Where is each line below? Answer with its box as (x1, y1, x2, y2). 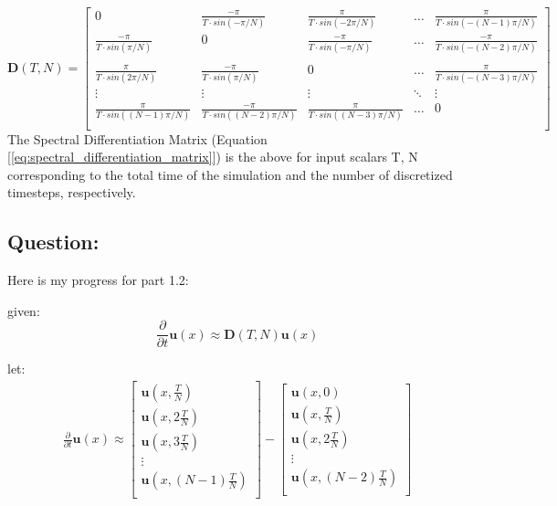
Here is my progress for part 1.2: (7, 270, 189, 290)
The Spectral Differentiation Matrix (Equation (7, 129, 268, 148)
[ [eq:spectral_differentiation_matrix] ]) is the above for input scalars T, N (7, 147, 418, 166)
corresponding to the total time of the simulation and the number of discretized (7, 164, 453, 184)
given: (7, 300, 40, 320)
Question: (7, 227, 100, 256)
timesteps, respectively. (7, 183, 136, 202)
